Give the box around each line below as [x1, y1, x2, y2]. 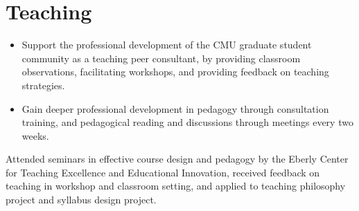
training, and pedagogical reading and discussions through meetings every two [21, 115, 353, 129]
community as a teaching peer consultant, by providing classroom [21, 51, 301, 65]
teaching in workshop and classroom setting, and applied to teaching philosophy [6, 178, 346, 193]
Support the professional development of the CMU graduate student [21, 37, 312, 52]
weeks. [21, 128, 49, 143]
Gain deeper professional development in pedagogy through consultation [21, 101, 329, 116]
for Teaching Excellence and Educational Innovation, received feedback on [6, 165, 320, 179]
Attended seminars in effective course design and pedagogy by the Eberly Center [6, 152, 349, 166]
